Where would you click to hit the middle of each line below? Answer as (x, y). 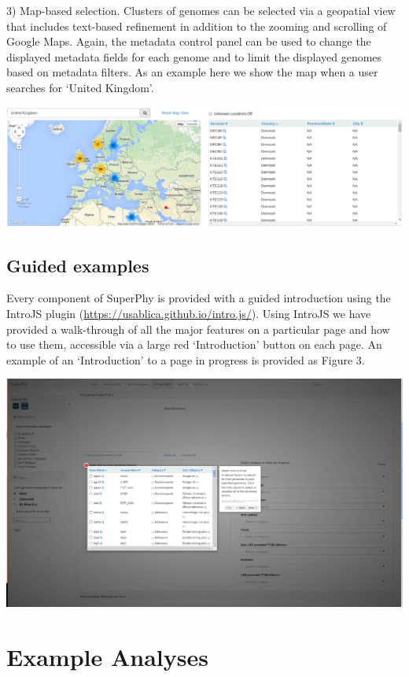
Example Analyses (107, 657)
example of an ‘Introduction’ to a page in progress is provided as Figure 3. (186, 359)
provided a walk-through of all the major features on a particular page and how (198, 329)
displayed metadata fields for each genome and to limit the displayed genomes (194, 56)
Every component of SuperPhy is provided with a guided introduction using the (199, 298)
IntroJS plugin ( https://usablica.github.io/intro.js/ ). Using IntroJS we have (189, 314)
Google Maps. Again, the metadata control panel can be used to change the (189, 41)
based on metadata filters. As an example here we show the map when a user (192, 72)
